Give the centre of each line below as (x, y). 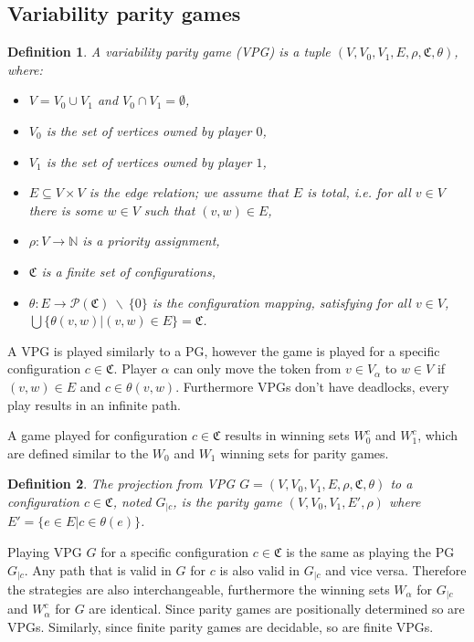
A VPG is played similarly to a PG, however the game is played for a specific (224, 350)
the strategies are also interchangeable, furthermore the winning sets (199, 589)
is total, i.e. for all (359, 192)
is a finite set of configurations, (128, 271)
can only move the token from (258, 368)
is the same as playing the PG (370, 551)
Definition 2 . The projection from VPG (121, 484)
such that (169, 210)
